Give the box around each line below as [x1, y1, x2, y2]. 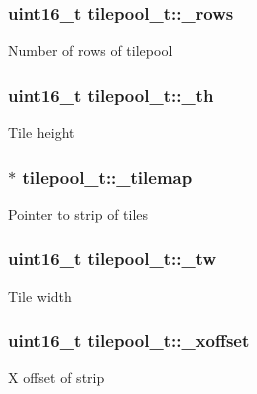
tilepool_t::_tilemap [22, 164, 193, 189]
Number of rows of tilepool [8, 40, 173, 61]
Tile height [8, 122, 75, 143]
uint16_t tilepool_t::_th [8, 82, 214, 107]
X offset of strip [8, 367, 105, 388]
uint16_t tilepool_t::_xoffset [8, 328, 250, 353]
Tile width [8, 285, 72, 306]
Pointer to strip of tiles [8, 203, 149, 224]
